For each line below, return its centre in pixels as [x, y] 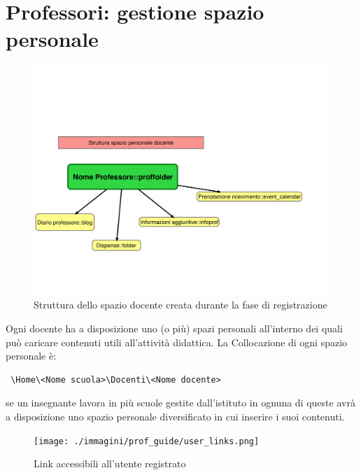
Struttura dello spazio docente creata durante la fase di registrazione [180, 305]
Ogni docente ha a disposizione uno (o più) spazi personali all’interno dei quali [174, 328]
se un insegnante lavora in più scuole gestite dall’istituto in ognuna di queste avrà [180, 403]
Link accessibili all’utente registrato [110, 463]
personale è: [31, 356]
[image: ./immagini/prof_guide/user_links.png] [147, 441]
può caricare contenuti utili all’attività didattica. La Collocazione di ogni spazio [177, 342]
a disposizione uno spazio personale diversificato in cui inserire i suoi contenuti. [175, 416]
